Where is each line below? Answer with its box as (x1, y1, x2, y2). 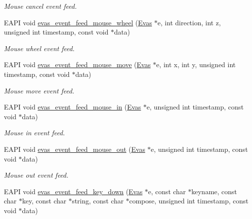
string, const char (72, 196, 124, 206)
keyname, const (191, 186, 237, 196)
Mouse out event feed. (4, 170, 68, 180)
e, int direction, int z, (157, 17, 221, 27)
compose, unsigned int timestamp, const (129, 196, 249, 206)
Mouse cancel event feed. (4, 1, 77, 11)
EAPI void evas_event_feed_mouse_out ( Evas (4, 144, 145, 154)
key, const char (22, 196, 67, 206)
